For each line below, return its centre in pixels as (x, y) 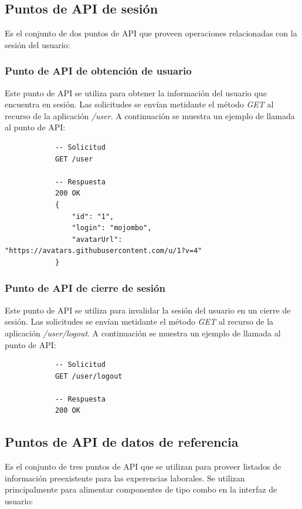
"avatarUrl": (97, 239)
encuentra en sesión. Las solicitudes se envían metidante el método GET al (139, 104)
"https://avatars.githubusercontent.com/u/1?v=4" (104, 251)
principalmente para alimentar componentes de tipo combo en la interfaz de (141, 489)
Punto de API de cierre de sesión (85, 288)
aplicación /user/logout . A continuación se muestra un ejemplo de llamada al (143, 333)
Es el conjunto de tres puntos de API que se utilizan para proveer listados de (143, 466)
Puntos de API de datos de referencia (122, 442)
